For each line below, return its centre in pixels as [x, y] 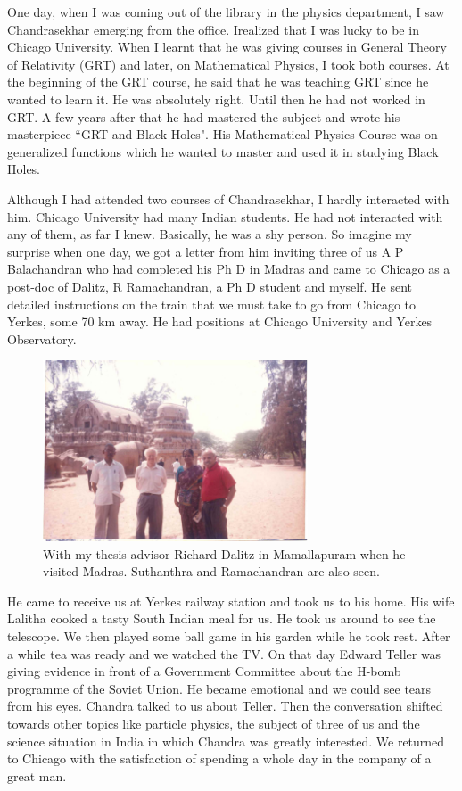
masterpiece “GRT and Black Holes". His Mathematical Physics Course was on [223, 134]
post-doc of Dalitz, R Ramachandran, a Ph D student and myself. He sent [210, 286]
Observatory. [42, 338]
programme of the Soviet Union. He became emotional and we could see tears [219, 688]
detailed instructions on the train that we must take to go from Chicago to [212, 304]
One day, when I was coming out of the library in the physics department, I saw [226, 12]
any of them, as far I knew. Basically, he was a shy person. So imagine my [210, 234]
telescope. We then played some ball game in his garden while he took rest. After [229, 636]
